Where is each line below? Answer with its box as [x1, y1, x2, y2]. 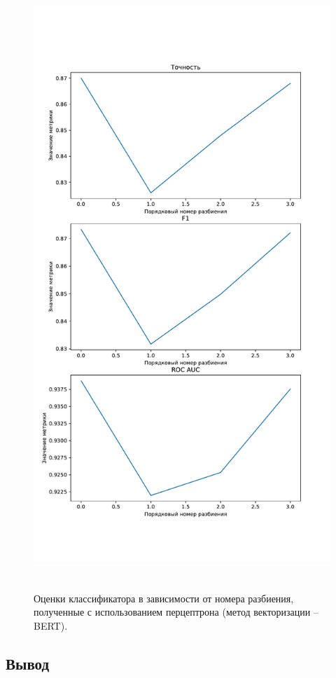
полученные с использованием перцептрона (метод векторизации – [34, 604, 318, 619]
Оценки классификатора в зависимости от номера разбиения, [34, 590, 294, 605]
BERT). [34, 618, 68, 633]
